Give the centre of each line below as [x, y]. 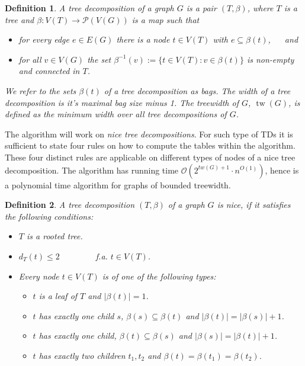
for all [30, 59]
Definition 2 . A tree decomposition [70, 205]
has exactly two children [82, 355]
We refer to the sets [41, 90]
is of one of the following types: [159, 276]
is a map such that [166, 19]
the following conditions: [49, 216]
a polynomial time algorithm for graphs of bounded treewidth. [118, 184]
